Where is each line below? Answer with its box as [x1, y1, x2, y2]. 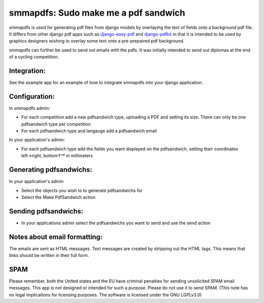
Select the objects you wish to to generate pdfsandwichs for [21, 187, 143, 193]
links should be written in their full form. [9, 253, 89, 258]
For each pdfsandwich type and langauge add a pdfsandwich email [21, 128, 157, 134]
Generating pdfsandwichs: [9, 165, 92, 174]
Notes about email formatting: [9, 233, 103, 241]
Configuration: [9, 92, 55, 100]
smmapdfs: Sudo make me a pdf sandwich [9, 7, 185, 18]
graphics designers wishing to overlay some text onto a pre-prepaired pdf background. [9, 38, 185, 44]
